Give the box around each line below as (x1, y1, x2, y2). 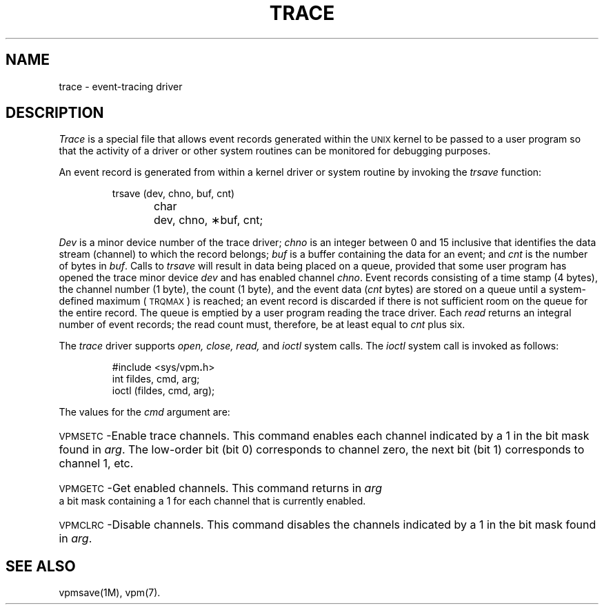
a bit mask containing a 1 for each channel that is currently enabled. (59, 495, 366, 507)
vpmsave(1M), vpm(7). (59, 587, 161, 599)
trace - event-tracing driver (59, 80, 183, 92)
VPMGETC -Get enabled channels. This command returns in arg (59, 481, 383, 496)
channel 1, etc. (59, 456, 134, 471)
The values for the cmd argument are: (59, 406, 230, 418)
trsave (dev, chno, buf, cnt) (112, 187, 235, 200)
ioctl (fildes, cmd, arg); (112, 385, 215, 397)
